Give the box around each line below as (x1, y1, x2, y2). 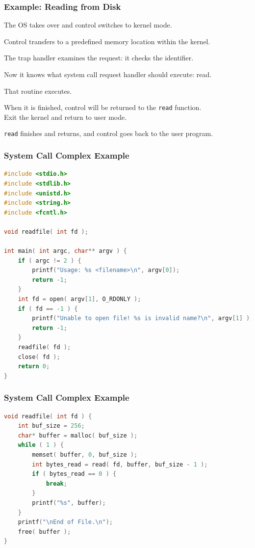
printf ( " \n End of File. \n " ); (18, 519, 113, 526)
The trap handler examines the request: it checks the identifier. (4, 53, 194, 63)
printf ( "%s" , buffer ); (32, 499, 106, 506)
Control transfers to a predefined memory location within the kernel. (4, 36, 210, 46)
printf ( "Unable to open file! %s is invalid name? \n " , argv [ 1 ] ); (32, 315, 254, 322)
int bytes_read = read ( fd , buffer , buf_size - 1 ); (32, 461, 208, 468)
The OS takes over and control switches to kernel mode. (4, 20, 172, 30)
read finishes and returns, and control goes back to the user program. (4, 128, 213, 138)
